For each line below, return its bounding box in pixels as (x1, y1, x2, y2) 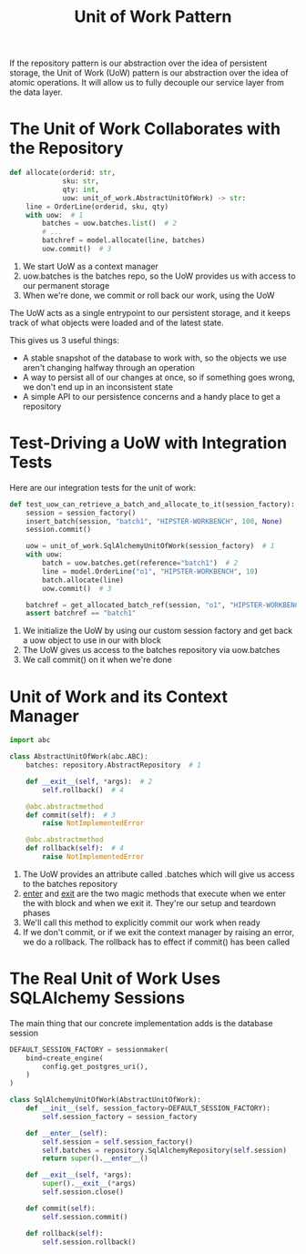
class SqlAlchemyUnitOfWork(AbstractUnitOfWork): (9, 1096, 202, 1105)
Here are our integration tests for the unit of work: (9, 482, 197, 493)
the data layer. (9, 87, 64, 97)
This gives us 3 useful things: (9, 334, 120, 345)
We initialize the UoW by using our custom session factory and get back (22, 626, 293, 637)
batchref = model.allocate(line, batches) (42, 236, 206, 245)
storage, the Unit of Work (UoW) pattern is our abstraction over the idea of (9, 67, 289, 78)
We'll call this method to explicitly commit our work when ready (22, 917, 261, 928)
